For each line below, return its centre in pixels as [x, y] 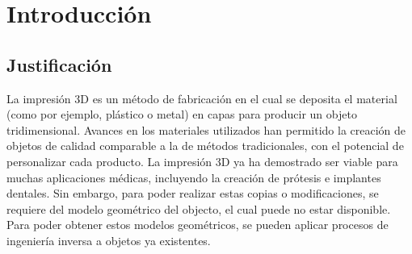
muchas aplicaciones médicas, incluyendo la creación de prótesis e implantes [194, 177]
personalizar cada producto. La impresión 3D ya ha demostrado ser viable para [202, 161]
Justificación [59, 64]
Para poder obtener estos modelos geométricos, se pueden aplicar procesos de [198, 225]
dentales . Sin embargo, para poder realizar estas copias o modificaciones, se [193, 193]
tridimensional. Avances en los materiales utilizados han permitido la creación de [206, 129]
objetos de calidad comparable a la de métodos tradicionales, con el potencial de [205, 146]
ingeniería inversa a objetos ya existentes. [109, 240]
